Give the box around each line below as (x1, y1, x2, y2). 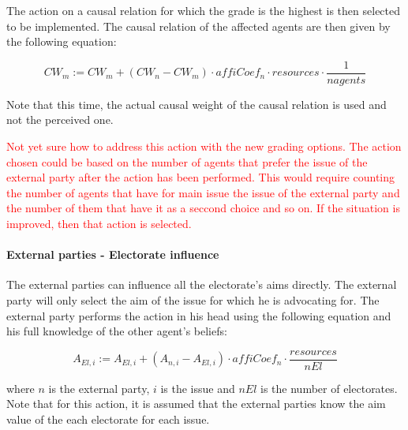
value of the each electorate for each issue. (6, 411, 210, 428)
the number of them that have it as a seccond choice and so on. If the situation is (6, 200, 400, 216)
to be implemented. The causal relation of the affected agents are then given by (6, 17, 391, 34)
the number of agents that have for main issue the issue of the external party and (6, 184, 400, 200)
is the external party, (48, 380, 150, 396)
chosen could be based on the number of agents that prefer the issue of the (6, 153, 368, 170)
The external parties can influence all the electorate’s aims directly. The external (6, 276, 397, 293)
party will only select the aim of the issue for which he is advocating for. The (6, 291, 380, 308)
